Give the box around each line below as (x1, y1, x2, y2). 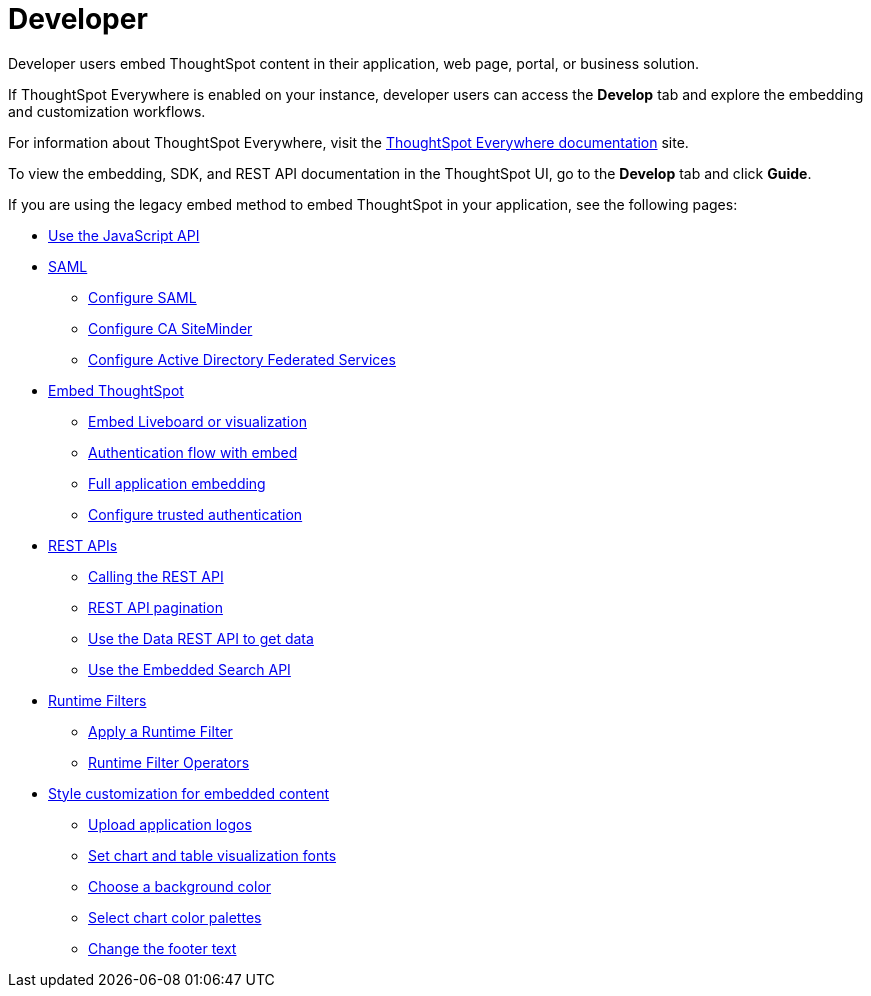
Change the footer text (88, 939, 237, 957)
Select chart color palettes (88, 908, 262, 926)
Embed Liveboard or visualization (88, 412, 307, 430)
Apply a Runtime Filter (88, 722, 233, 740)
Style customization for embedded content (48, 784, 330, 802)
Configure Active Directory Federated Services (88, 350, 396, 368)
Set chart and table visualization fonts (88, 846, 337, 864)
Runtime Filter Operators (88, 753, 250, 771)
